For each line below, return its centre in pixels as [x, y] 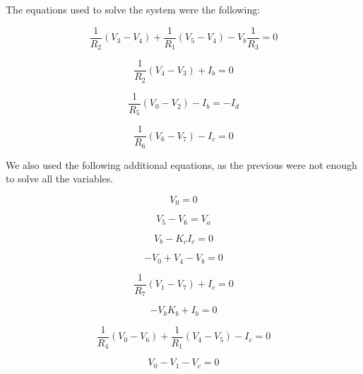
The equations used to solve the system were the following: [133, 9]
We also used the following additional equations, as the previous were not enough [181, 164]
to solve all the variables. [60, 179]
